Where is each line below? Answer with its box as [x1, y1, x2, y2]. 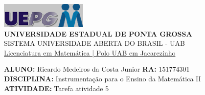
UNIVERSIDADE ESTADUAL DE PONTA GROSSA [4, 28, 192, 38]
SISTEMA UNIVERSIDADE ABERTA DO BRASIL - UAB [4, 38, 185, 48]
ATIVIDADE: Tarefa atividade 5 [4, 83, 109, 93]
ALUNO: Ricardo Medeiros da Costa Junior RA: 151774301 [4, 64, 190, 74]
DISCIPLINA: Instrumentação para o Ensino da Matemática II [4, 73, 201, 83]
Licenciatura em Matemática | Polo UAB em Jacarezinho [4, 47, 176, 57]
